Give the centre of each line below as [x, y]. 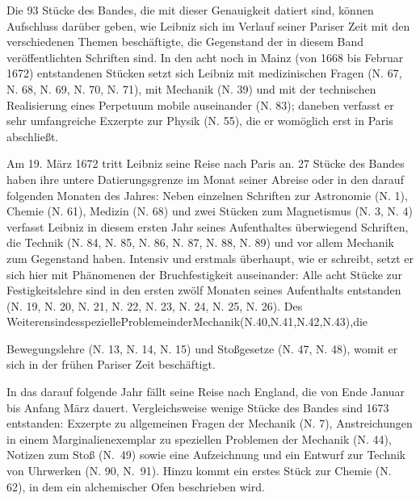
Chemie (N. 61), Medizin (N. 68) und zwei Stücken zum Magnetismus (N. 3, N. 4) [210, 211]
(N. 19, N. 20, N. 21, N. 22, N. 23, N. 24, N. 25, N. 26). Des [155, 305]
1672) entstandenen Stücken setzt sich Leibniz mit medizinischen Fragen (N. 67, [204, 73]
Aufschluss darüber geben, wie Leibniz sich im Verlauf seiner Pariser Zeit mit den [208, 25]
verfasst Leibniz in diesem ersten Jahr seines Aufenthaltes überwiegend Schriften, [208, 226]
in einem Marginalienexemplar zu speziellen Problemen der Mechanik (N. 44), [199, 438]
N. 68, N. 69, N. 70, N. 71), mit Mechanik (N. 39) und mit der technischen [191, 88]
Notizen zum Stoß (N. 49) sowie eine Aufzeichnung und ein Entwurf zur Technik [206, 455]
